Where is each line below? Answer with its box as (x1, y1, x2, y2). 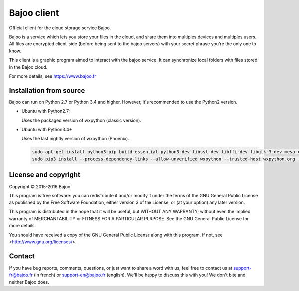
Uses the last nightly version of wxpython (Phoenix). (21, 136, 129, 142)
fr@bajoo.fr (9, 272, 33, 278)
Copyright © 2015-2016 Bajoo (9, 184, 71, 190)
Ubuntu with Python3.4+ (21, 126, 72, 132)
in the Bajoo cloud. (9, 64, 48, 70)
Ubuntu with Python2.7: (21, 108, 70, 114)
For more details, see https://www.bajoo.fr (9, 73, 97, 79)
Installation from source (9, 86, 85, 95)
